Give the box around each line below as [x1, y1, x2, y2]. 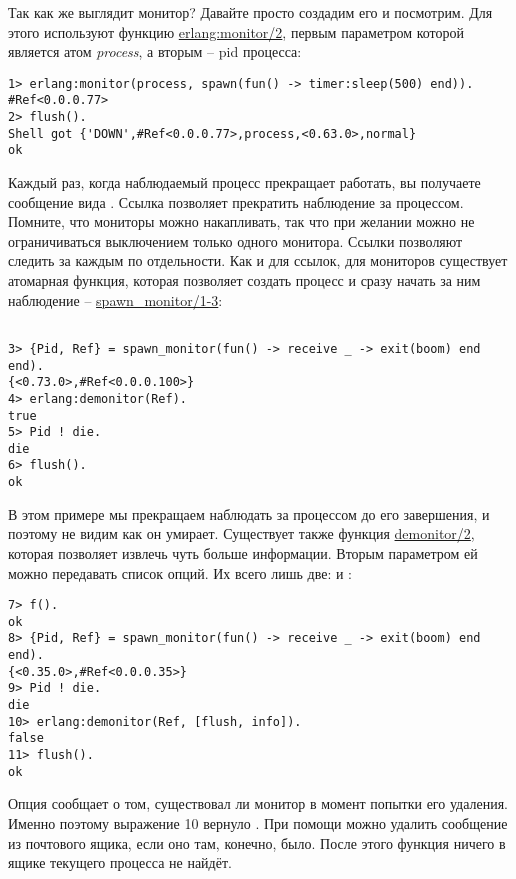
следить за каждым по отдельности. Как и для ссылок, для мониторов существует [8, 250, 508, 271]
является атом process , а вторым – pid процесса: [8, 41, 302, 62]
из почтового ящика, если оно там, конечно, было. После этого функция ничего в [8, 832, 506, 853]
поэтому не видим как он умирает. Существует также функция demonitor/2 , [8, 523, 475, 544]
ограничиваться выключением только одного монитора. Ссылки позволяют [8, 230, 463, 251]
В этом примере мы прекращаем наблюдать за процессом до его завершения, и [8, 503, 490, 524]
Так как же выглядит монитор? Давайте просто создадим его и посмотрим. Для [8, 2, 493, 22]
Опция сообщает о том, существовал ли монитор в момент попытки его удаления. [8, 793, 509, 814]
